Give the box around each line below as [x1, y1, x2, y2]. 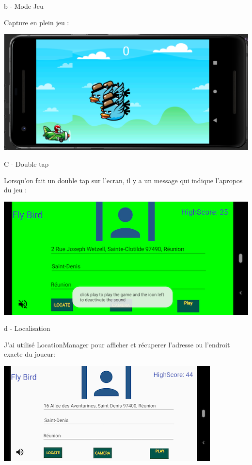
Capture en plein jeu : [4, 17, 69, 27]
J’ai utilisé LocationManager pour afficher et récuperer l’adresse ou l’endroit [4, 339, 230, 349]
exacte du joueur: [4, 349, 55, 359]
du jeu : [4, 185, 27, 195]
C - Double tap [4, 158, 49, 169]
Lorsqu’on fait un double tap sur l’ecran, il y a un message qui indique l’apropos [4, 175, 243, 185]
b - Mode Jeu [4, 1, 44, 11]
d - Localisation [4, 323, 50, 333]
